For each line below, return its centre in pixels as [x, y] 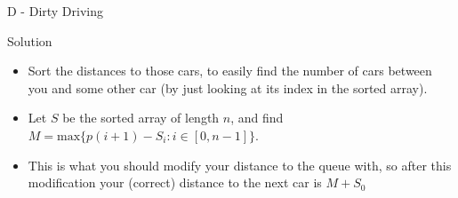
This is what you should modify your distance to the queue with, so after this [240, 165]
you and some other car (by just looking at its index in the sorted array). [228, 87]
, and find [257, 118]
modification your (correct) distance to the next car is [175, 182]
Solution [30, 40]
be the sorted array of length [141, 118]
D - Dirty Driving [56, 11]
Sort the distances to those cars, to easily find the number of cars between [230, 71]
